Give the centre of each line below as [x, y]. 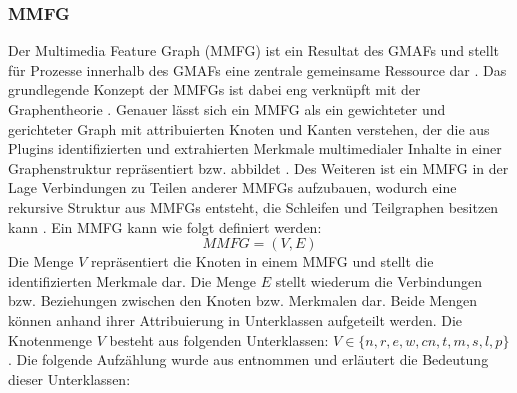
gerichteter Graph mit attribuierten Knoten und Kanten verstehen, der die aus [249, 128]
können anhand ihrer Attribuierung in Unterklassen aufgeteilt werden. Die [235, 319]
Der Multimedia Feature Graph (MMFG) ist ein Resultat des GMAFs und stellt [254, 50]
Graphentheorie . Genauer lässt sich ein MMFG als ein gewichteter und [227, 109]
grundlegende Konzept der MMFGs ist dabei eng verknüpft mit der [214, 89]
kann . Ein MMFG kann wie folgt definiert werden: [165, 226]
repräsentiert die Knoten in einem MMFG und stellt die [262, 261]
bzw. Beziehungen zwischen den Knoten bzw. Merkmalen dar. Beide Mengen [243, 300]
